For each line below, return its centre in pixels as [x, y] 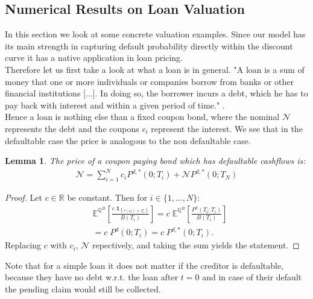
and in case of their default [252, 277]
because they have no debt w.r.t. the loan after [92, 277]
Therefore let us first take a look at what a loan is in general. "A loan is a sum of [155, 69]
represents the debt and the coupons [72, 128]
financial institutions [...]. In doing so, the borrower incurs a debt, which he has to [156, 93]
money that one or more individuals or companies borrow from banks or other [149, 81]
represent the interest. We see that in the [227, 128]
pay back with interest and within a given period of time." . [115, 105]
